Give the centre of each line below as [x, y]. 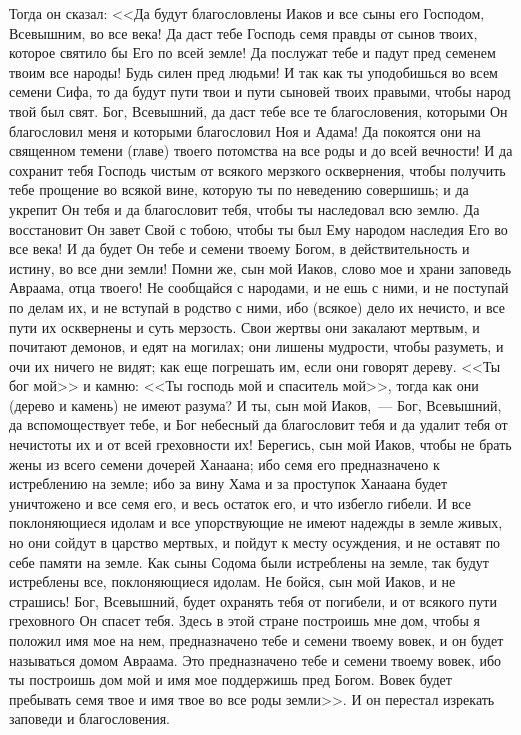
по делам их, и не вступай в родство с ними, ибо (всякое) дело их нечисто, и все [257, 306]
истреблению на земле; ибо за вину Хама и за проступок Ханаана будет [228, 483]
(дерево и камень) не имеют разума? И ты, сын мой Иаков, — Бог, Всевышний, [255, 404]
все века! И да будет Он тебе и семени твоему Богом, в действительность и [239, 248]
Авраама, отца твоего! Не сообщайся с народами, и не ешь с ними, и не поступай [259, 287]
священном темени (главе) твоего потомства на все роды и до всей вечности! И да [261, 150]
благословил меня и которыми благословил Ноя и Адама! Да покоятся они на [245, 130]
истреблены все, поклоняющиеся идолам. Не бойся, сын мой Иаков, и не [232, 581]
